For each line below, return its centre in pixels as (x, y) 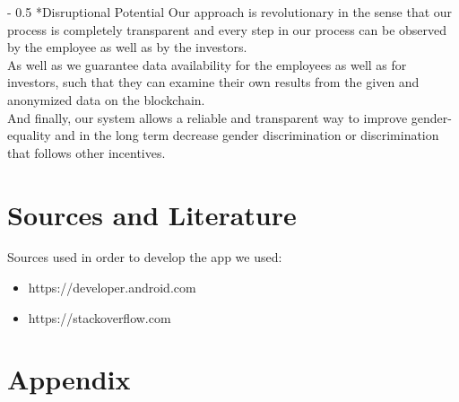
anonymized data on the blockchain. (106, 99)
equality (29, 135)
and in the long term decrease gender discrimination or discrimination (247, 135)
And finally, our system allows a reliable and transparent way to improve (208, 117)
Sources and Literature (152, 214)
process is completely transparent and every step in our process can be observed (227, 29)
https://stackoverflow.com (100, 317)
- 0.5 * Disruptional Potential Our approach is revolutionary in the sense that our (230, 12)
